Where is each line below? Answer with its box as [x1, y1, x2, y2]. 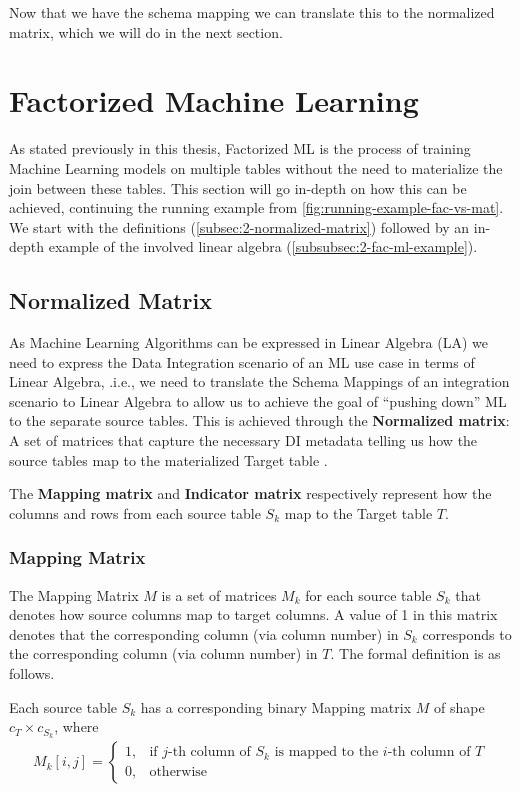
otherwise [149, 764, 208, 779]
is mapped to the [274, 745, 379, 760]
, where [54, 716, 99, 737]
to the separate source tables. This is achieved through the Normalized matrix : [9, 410, 510, 431]
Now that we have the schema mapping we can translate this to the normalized [9, 2, 495, 22]
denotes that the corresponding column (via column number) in [9, 623, 399, 644]
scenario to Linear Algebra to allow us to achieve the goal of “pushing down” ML [9, 390, 507, 411]
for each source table [305, 584, 432, 605]
